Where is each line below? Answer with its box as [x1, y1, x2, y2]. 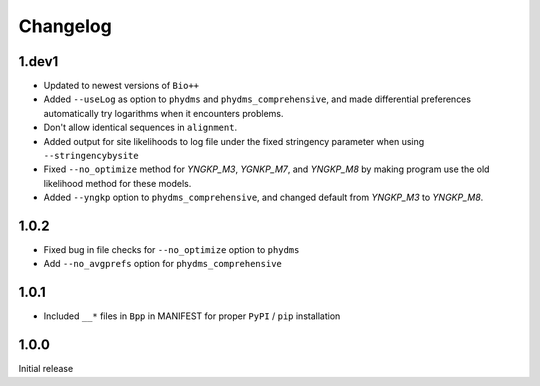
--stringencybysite [43, 150, 139, 162]
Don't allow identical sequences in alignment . [43, 121, 238, 134]
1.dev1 [18, 53, 59, 70]
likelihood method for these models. [43, 177, 192, 189]
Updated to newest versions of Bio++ [43, 80, 200, 92]
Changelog [18, 15, 112, 37]
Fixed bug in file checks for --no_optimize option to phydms [43, 244, 300, 256]
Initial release [18, 363, 74, 375]
